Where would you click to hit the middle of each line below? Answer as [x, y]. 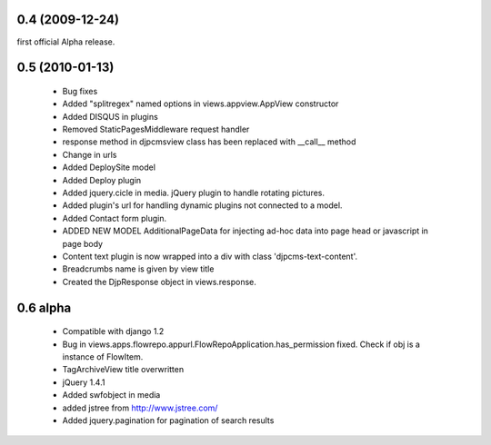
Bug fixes [80, 91]
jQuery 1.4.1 [84, 382]
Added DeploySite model [109, 167]
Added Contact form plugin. [115, 218]
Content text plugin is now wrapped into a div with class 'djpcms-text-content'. [210, 256]
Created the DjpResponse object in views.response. [159, 282]
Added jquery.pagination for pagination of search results [168, 420]
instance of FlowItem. [103, 356]
